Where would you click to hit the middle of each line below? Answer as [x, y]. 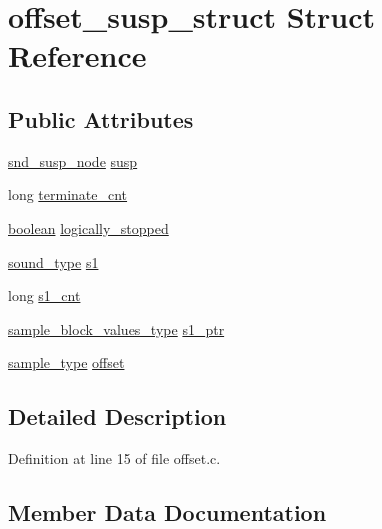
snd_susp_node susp [73, 160]
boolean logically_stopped [88, 227]
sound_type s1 [53, 261]
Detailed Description [117, 416]
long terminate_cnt [68, 194]
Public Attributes [101, 118]
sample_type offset [66, 362]
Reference [77, 55]
